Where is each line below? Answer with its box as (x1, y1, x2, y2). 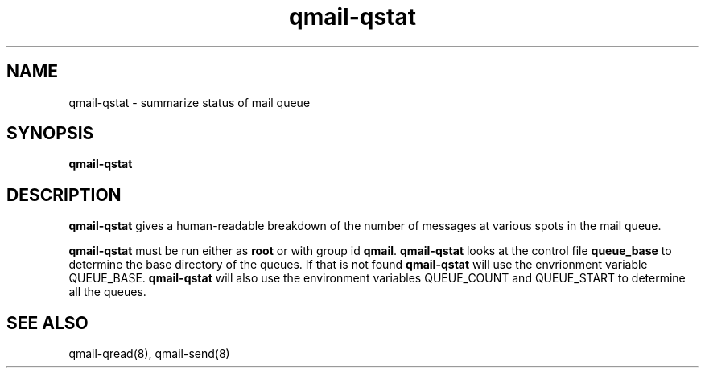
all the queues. (68, 285, 146, 299)
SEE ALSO (6, 312, 89, 333)
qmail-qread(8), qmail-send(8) (68, 347, 230, 361)
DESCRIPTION (6, 184, 122, 205)
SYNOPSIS (6, 123, 94, 144)
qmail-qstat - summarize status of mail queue (68, 95, 311, 109)
